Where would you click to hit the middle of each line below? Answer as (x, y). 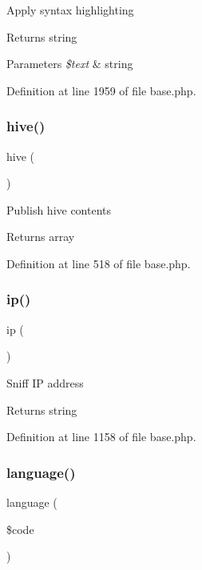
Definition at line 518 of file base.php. (99, 263)
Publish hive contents (59, 209)
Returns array (41, 237)
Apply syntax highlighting (70, 10)
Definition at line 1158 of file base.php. (101, 437)
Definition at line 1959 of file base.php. (101, 90)
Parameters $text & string (70, 64)
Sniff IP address (45, 382)
